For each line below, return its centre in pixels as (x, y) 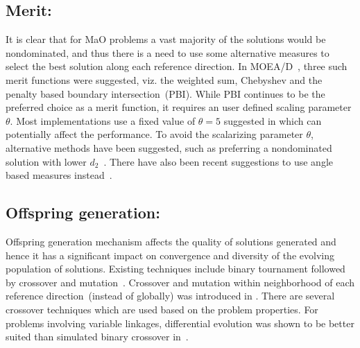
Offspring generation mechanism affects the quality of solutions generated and (171, 241)
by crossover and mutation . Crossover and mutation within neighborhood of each (180, 282)
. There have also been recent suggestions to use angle (218, 161)
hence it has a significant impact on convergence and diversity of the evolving (170, 255)
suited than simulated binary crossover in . (97, 337)
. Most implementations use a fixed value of (103, 120)
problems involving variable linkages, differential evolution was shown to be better (180, 323)
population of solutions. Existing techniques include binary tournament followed (175, 269)
